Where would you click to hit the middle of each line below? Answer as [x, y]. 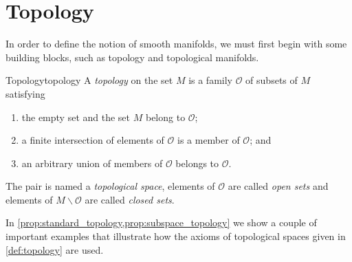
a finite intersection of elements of [93, 140]
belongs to [197, 163]
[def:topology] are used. [55, 249]
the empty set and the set [76, 117]
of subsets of [272, 80]
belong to [165, 117]
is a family [210, 80]
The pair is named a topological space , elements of [110, 186]
